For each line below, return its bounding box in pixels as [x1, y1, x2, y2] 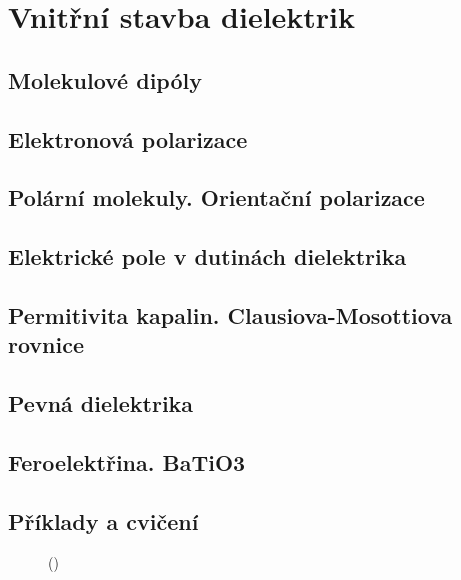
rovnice [8, 329, 85, 360]
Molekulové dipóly [8, 64, 202, 95]
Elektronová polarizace [8, 123, 248, 154]
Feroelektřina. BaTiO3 [8, 446, 246, 477]
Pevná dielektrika [8, 388, 194, 419]
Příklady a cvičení [8, 505, 199, 536]
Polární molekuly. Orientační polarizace [8, 182, 425, 213]
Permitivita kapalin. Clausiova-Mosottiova [8, 299, 453, 330]
